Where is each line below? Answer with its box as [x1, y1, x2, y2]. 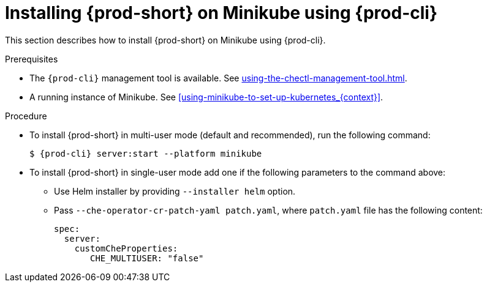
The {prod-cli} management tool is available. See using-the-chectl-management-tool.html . [29, 72, 407, 83]
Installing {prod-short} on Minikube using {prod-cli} [5, 2, 438, 23]
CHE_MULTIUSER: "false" [90, 253, 204, 263]
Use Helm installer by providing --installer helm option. [54, 185, 296, 196]
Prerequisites [5, 53, 58, 64]
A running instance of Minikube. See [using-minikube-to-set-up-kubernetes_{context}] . [29, 91, 383, 102]
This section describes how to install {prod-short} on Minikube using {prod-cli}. [5, 34, 326, 45]
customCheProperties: [74, 243, 178, 253]
